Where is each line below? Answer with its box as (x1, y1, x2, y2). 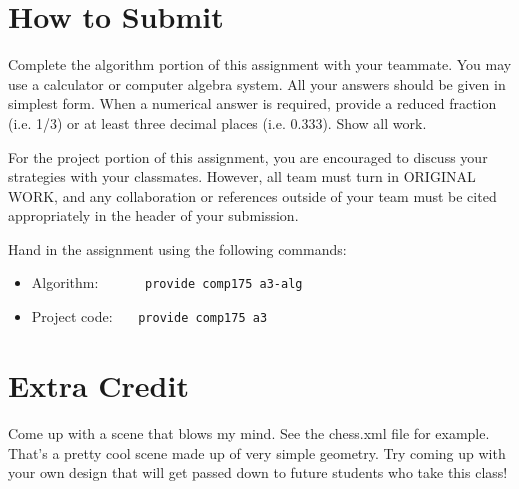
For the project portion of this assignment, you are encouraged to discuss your (8, 146, 488, 167)
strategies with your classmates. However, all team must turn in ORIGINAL (8, 166, 476, 187)
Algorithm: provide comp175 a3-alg (31, 272, 303, 293)
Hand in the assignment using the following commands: (8, 238, 347, 259)
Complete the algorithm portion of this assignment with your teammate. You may (8, 54, 512, 75)
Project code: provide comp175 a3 (31, 306, 268, 327)
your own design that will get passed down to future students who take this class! (8, 462, 508, 483)
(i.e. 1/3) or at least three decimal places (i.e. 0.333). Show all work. (8, 112, 427, 133)
